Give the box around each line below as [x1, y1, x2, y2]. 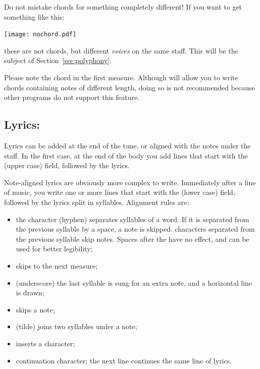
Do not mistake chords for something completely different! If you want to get [4, 2, 242, 12]
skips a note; [16, 304, 55, 314]
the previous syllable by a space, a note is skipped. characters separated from [16, 224, 255, 234]
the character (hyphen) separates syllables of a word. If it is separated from [16, 214, 249, 224]
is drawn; [16, 287, 44, 298]
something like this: [4, 11, 65, 22]
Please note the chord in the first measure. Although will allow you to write [4, 72, 238, 83]
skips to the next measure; [16, 260, 98, 271]
